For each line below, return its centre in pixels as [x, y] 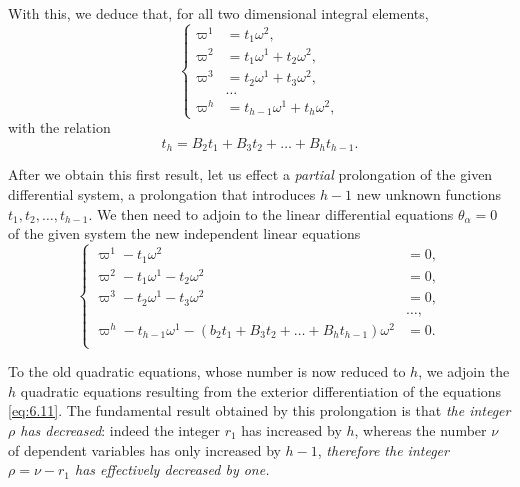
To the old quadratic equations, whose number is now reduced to [207, 371]
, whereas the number [420, 429]
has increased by [291, 429]
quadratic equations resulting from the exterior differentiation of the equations [261, 390]
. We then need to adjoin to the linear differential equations [271, 213]
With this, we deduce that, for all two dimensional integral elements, [218, 13]
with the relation [59, 127]
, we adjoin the [464, 371]
